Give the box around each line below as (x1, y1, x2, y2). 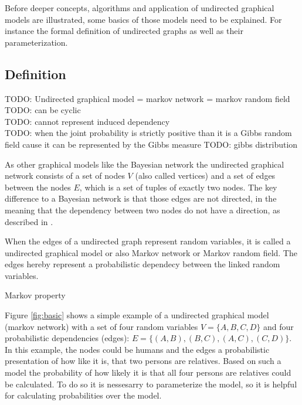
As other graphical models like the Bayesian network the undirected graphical (5, 158, 284, 170)
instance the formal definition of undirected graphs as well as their (5, 25, 243, 37)
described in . (5, 215, 53, 227)
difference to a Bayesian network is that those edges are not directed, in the (5, 192, 277, 205)
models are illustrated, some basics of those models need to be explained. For (5, 13, 282, 25)
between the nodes (5, 181, 71, 193)
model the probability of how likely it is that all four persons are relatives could (5, 366, 291, 379)
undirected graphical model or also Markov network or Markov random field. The (5, 246, 297, 258)
